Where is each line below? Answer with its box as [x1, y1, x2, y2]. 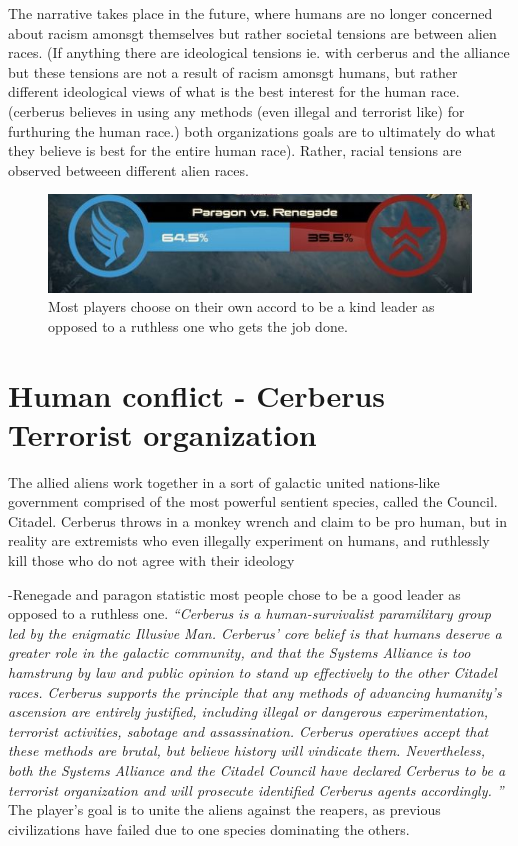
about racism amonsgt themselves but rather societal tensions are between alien [8, 22, 497, 43]
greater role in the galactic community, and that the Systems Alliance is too [8, 642, 471, 663]
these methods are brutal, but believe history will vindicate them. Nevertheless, [8, 740, 486, 761]
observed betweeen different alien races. [8, 159, 249, 180]
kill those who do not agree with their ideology [8, 550, 295, 571]
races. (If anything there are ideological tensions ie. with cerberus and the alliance [8, 42, 510, 63]
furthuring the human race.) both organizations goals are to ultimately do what [8, 120, 496, 141]
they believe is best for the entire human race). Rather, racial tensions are [8, 140, 462, 161]
